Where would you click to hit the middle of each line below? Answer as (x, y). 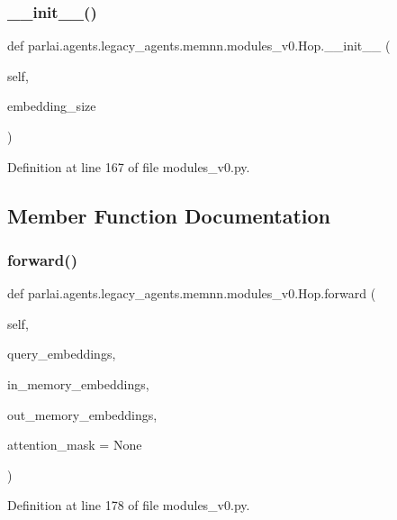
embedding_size (52, 106)
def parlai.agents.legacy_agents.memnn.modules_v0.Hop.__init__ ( (199, 46)
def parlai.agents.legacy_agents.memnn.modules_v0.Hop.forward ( (192, 293)
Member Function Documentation (169, 215)
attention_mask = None (75, 445)
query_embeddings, (62, 354)
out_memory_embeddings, (82, 414)
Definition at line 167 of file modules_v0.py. (129, 166)
